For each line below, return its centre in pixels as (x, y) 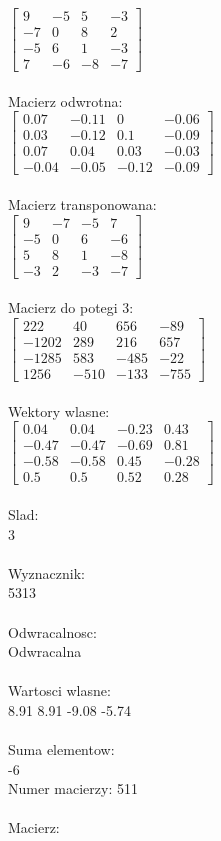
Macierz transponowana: (82, 204)
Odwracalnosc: (52, 631)
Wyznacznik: (47, 572)
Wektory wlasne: (59, 410)
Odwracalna (45, 651)
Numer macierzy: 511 (73, 788)
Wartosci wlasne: (59, 690)
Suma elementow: (61, 749)
